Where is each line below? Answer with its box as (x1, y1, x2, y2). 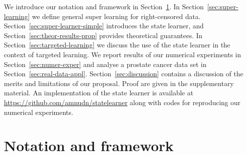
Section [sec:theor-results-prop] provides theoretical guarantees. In (4, 30, 202, 40)
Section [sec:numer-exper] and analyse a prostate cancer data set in (4, 59, 207, 69)
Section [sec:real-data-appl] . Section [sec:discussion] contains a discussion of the (4, 68, 244, 79)
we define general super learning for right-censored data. (32, 11, 201, 21)
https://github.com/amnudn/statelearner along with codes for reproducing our (4, 97, 241, 107)
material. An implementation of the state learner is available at (4, 88, 194, 98)
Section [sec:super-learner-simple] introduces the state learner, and (4, 21, 204, 31)
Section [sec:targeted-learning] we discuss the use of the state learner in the (4, 40, 230, 50)
